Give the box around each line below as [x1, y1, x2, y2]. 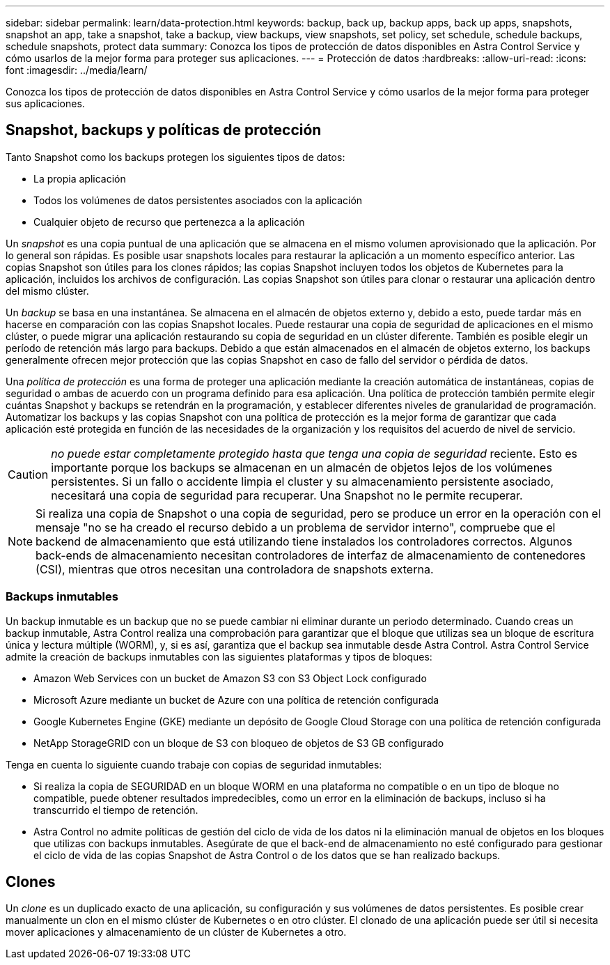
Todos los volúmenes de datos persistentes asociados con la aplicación [33, 194, 363, 206]
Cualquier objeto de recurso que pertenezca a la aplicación [33, 215, 305, 228]
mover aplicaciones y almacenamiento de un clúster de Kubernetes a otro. [6, 926, 347, 939]
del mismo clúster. [6, 284, 89, 297]
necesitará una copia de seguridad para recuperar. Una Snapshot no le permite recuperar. [51, 488, 523, 502]
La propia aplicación [33, 172, 126, 185]
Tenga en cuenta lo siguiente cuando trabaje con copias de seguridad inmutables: [6, 758, 382, 771]
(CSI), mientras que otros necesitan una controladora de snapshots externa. [36, 562, 434, 576]
